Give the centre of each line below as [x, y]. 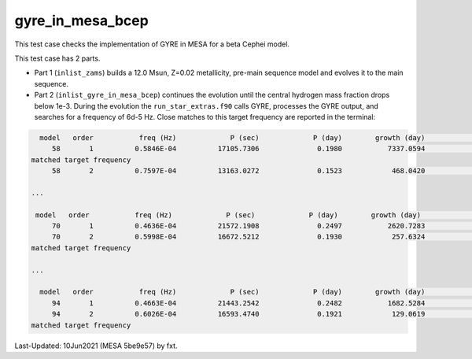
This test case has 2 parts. [57, 58]
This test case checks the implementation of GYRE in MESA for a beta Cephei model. [152, 44]
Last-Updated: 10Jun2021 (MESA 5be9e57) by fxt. [96, 346]
